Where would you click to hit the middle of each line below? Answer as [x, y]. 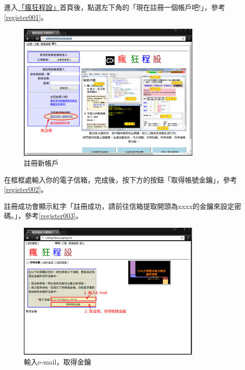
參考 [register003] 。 [54, 216]
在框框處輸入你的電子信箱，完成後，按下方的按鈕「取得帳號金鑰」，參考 [121, 179]
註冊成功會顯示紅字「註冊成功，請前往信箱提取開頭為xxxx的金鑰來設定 [119, 206]
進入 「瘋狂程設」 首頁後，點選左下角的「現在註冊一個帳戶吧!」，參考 [115, 7]
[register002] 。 [26, 189]
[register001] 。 [26, 17]
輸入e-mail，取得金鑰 [58, 361]
